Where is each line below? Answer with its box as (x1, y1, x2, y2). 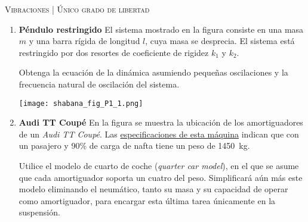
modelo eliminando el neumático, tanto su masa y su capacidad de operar (19, 183, 288, 195)
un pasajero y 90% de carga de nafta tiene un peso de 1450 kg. (19, 139, 250, 152)
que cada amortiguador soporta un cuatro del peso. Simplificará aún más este (19, 171, 303, 183)
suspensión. (19, 206, 60, 218)
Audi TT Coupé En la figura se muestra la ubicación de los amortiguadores (19, 116, 303, 129)
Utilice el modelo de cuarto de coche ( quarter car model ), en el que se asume (19, 160, 299, 171)
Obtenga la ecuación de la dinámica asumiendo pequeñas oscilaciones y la (19, 66, 288, 79)
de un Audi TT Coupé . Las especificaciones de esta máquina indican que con (19, 127, 299, 140)
